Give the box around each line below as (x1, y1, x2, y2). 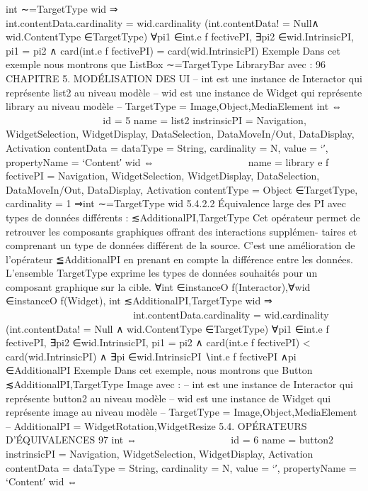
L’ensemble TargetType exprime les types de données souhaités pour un (6, 265, 318, 280)
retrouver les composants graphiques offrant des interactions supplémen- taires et (6, 224, 357, 238)
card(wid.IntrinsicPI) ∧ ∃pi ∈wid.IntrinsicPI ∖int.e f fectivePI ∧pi (6, 348, 297, 363)
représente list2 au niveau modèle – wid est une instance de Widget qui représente (6, 84, 362, 99)
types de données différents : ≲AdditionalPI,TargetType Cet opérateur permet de (6, 209, 360, 224)
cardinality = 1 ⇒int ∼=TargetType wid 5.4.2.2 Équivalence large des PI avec (6, 196, 346, 211)
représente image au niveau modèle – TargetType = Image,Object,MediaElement (6, 404, 357, 419)
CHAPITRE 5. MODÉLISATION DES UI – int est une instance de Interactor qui (6, 70, 362, 85)
